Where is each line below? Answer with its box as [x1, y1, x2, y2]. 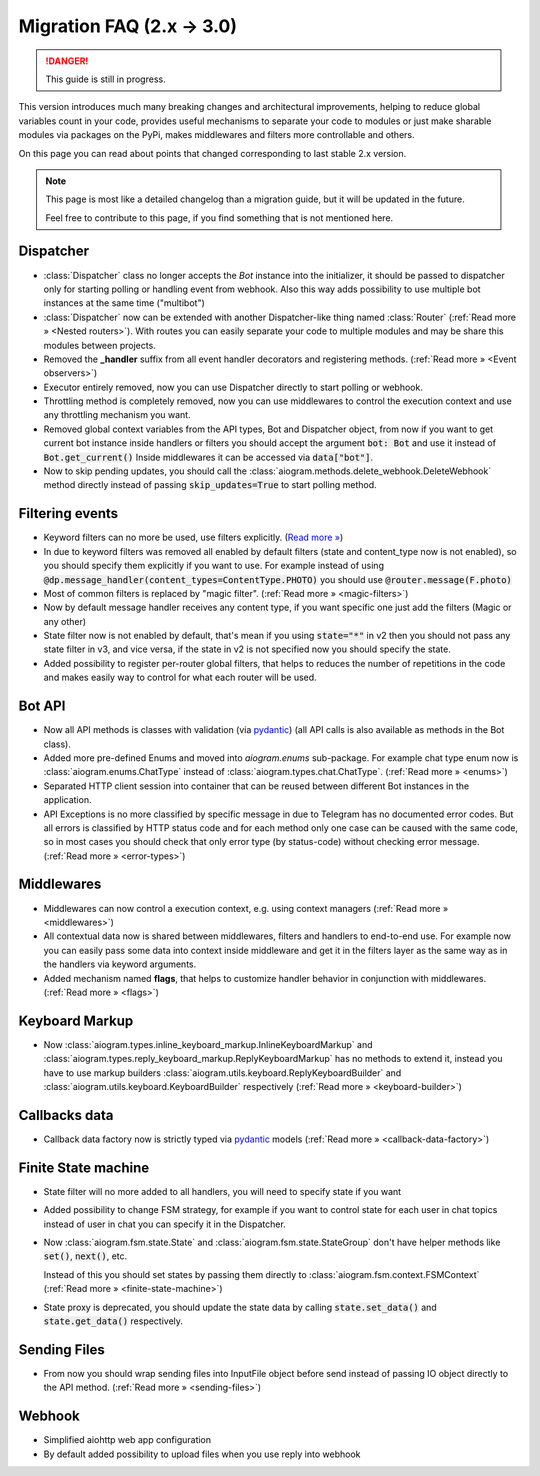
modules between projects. [43, 339, 157, 351]
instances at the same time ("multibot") [43, 297, 205, 309]
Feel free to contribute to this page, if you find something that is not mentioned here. [45, 211, 394, 224]
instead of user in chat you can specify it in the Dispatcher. [43, 1218, 287, 1230]
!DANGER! [45, 55, 89, 67]
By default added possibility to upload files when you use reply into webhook [43, 1448, 361, 1460]
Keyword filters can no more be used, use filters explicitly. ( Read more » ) [43, 531, 344, 544]
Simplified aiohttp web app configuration [43, 1434, 212, 1446]
